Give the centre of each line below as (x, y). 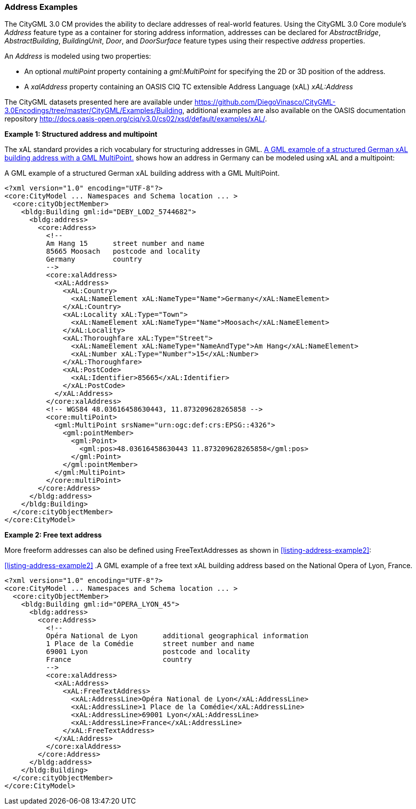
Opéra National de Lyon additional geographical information (177, 636)
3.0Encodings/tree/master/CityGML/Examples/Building (94, 111)
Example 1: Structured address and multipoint (81, 134)
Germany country (94, 259)
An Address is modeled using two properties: (78, 56)
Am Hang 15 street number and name (125, 244)
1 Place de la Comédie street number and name (150, 644)
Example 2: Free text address (53, 535)
